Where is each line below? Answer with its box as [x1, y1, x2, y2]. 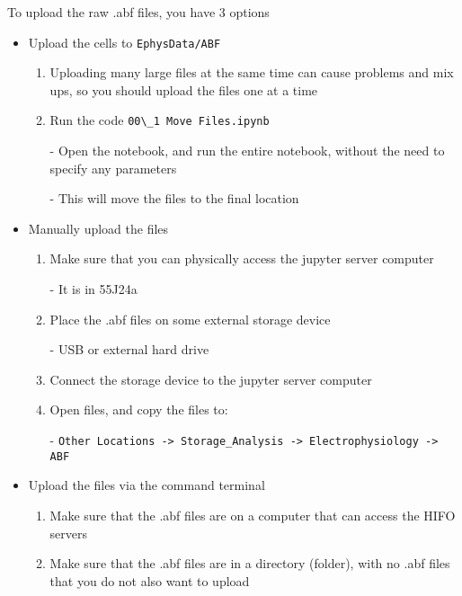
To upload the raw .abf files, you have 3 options [7, 3, 270, 21]
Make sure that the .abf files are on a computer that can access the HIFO [49, 505, 456, 524]
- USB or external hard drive [49, 340, 209, 359]
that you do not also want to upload [49, 571, 250, 590]
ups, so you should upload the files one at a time [49, 80, 318, 99]
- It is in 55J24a [49, 280, 138, 298]
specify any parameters [49, 158, 177, 177]
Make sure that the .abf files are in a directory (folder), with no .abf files [49, 554, 450, 573]
